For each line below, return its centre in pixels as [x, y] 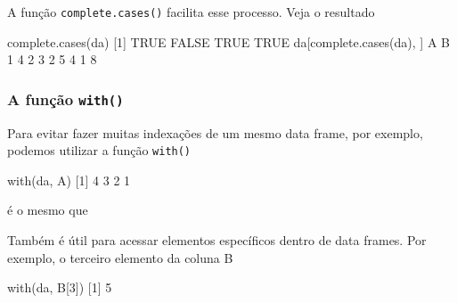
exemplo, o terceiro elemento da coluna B [120, 257]
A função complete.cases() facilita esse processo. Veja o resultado [191, 12]
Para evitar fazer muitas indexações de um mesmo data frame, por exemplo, [215, 132]
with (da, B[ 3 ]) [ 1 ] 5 [60, 287]
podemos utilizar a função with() [99, 150]
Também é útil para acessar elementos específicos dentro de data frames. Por [217, 240]
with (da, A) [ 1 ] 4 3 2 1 [69, 180]
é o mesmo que [48, 210]
